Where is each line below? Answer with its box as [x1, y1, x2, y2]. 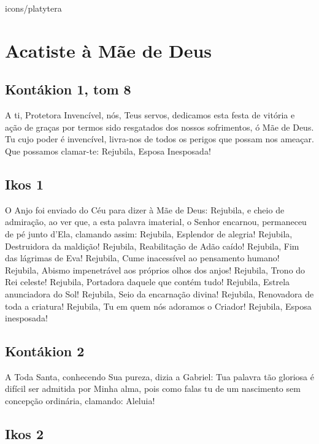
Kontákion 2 [5, 342, 85, 361]
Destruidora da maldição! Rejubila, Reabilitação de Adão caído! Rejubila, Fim [5, 239, 299, 252]
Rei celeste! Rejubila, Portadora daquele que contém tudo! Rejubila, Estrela [5, 275, 290, 288]
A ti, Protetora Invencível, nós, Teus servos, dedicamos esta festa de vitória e [5, 109, 295, 121]
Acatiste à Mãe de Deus [5, 37, 212, 63]
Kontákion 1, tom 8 [5, 80, 131, 99]
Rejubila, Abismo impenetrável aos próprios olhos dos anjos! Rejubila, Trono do [5, 263, 306, 276]
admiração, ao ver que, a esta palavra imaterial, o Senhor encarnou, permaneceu [5, 215, 307, 228]
